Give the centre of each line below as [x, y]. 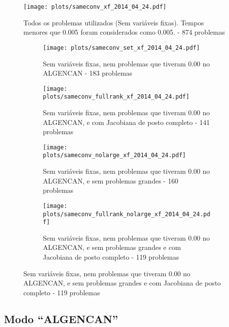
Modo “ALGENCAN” [61, 318]
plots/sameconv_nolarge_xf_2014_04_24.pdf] [114, 155]
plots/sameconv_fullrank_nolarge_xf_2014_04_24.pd [127, 214]
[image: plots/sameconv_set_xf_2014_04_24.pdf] [122, 48]
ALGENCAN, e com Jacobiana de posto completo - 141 [126, 122]
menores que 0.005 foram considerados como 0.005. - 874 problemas [124, 32]
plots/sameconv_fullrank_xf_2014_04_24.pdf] [116, 97]
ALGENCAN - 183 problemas [88, 73]
